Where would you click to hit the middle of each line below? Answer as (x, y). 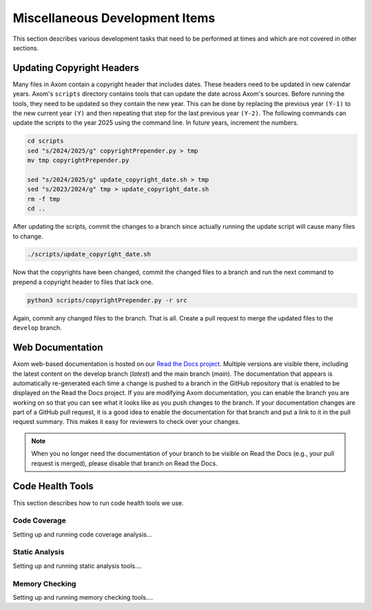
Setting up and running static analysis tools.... (77, 566)
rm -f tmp (44, 199)
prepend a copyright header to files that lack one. (83, 282)
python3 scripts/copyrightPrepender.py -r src (107, 300)
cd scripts (45, 141)
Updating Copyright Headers (76, 68)
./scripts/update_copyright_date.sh (89, 254)
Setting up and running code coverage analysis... (82, 534)
